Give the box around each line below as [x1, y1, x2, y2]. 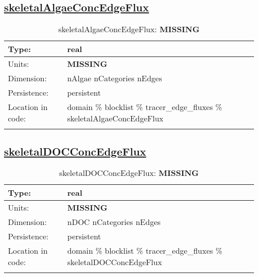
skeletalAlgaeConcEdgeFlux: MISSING [58, 23, 200, 35]
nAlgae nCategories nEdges [67, 72, 162, 84]
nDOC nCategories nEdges [67, 216, 161, 228]
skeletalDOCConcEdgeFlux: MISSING [59, 167, 199, 179]
